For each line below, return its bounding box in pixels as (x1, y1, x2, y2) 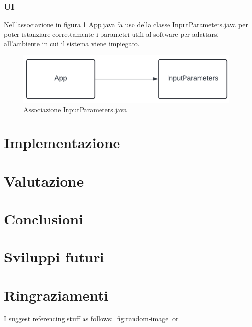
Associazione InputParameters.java (23, 104, 127, 114)
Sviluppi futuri (4, 247, 104, 267)
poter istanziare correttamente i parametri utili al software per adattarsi (4, 29, 219, 39)
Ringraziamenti (4, 285, 108, 305)
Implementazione (4, 133, 120, 153)
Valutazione (4, 171, 84, 190)
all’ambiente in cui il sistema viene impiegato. (4, 38, 140, 49)
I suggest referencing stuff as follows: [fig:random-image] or (4, 313, 179, 323)
